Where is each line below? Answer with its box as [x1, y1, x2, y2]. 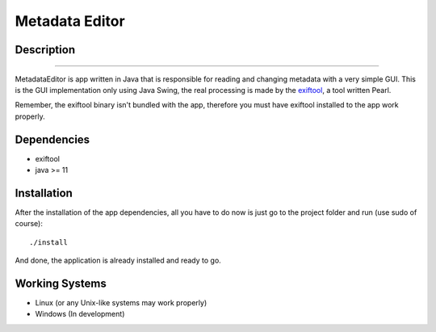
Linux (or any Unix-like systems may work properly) [35, 298, 208, 308]
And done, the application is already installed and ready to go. [15, 255, 221, 266]
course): [15, 219, 44, 229]
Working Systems [15, 276, 107, 290]
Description [15, 43, 76, 57]
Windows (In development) [35, 309, 125, 319]
